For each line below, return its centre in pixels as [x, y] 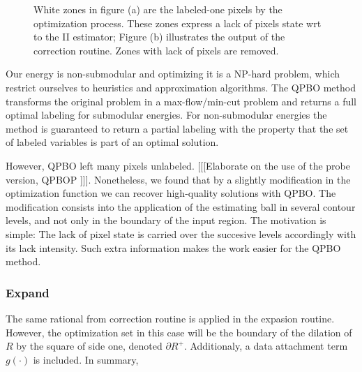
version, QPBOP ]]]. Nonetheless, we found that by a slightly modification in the [178, 179]
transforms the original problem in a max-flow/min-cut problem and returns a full [181, 101]
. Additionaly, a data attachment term [266, 346]
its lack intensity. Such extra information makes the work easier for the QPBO [173, 247]
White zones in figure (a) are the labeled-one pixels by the [158, 9]
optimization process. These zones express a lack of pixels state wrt [178, 23]
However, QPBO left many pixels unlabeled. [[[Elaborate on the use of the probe [178, 165]
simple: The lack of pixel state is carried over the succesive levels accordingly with [181, 233]
